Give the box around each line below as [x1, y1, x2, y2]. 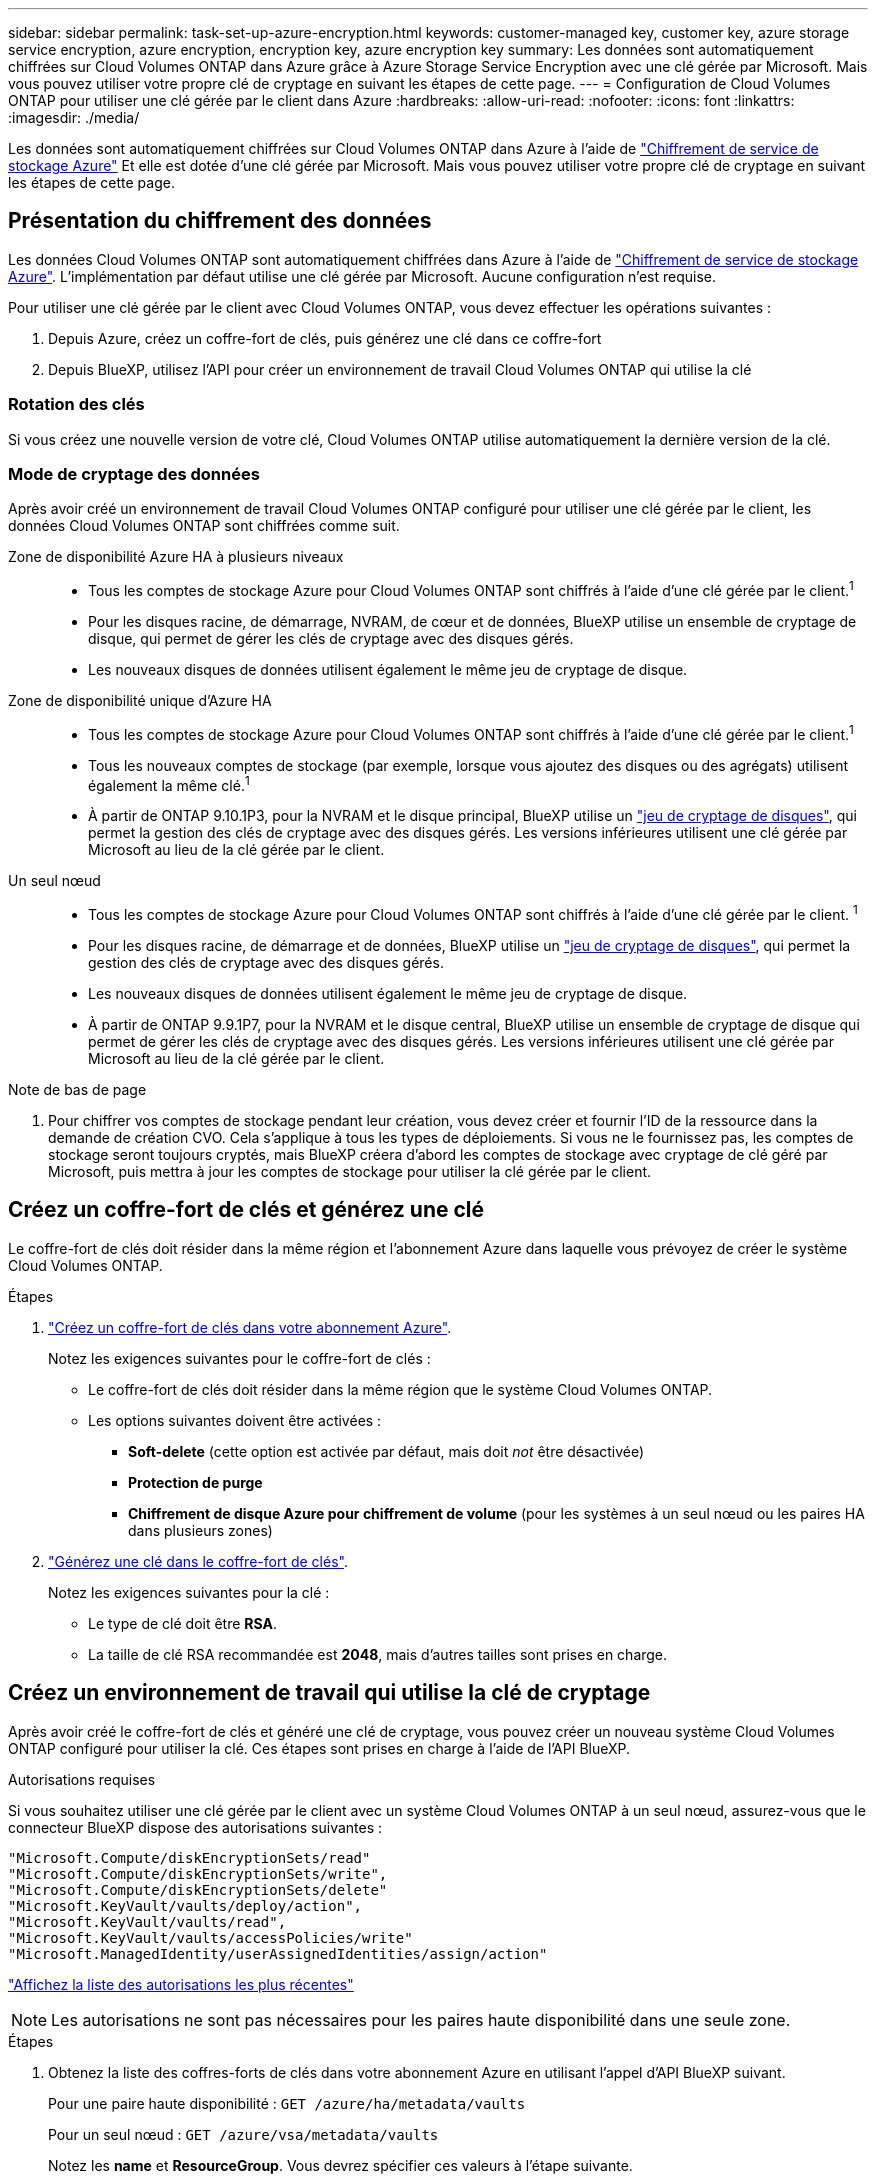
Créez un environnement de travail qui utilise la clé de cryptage [8, 1680, 651, 1706]
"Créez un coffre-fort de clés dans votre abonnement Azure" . [48, 1318, 452, 1336]
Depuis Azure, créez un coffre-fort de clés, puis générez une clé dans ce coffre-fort [48, 329, 602, 347]
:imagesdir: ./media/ [8, 109, 140, 126]
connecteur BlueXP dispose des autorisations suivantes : [8, 1818, 383, 1836]
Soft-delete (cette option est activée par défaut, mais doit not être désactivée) [128, 1442, 645, 1460]
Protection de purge [128, 1473, 263, 1491]
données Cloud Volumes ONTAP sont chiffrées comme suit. [8, 517, 400, 535]
